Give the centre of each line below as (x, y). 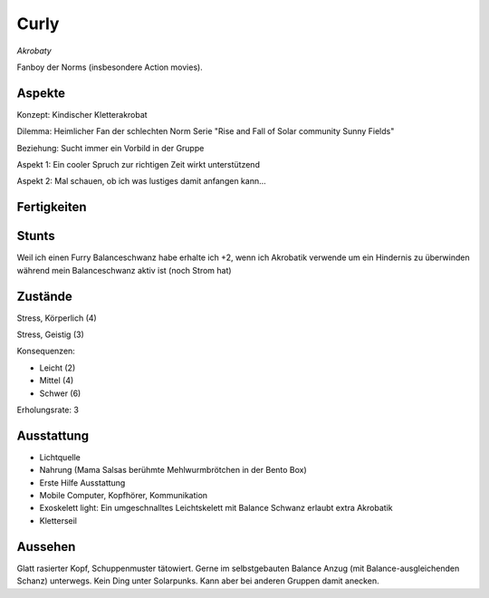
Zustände (44, 296)
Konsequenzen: (46, 351)
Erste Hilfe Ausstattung (82, 482)
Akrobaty (34, 51)
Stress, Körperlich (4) (57, 318)
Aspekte (41, 93)
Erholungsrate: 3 (48, 410)
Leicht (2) (58, 368)
